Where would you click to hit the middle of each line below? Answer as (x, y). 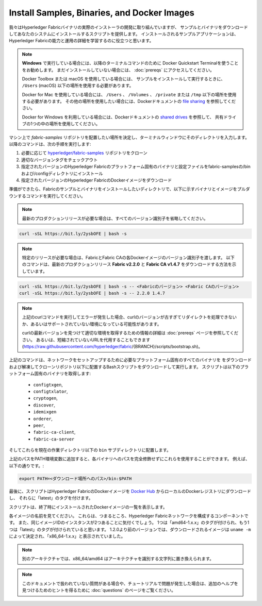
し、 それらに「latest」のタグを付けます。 (51, 498)
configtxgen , (48, 385)
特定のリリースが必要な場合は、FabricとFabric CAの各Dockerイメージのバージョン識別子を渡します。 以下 (128, 257)
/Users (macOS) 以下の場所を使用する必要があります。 (78, 85)
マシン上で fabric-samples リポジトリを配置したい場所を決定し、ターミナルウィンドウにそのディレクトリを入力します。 (129, 137)
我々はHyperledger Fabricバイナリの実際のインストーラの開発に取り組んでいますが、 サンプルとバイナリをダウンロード (129, 27)
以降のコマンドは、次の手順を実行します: (50, 144)
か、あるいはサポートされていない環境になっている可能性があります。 (92, 324)
